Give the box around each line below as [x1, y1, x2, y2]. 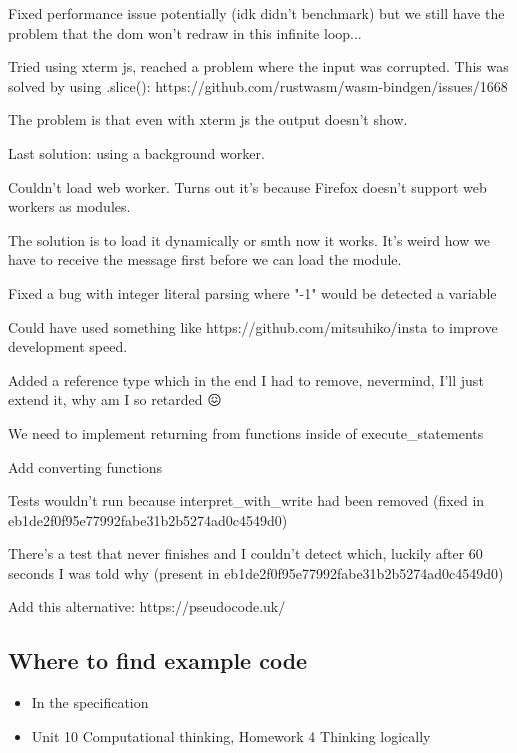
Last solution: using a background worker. [8, 142, 265, 163]
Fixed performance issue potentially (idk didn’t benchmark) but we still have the [8, 3, 505, 23]
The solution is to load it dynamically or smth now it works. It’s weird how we [8, 229, 490, 250]
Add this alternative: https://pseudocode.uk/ [8, 596, 286, 617]
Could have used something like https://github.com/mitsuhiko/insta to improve [8, 316, 498, 337]
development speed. [8, 336, 128, 357]
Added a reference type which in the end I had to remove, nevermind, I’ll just [8, 369, 484, 390]
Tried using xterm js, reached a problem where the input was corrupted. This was [8, 56, 509, 77]
